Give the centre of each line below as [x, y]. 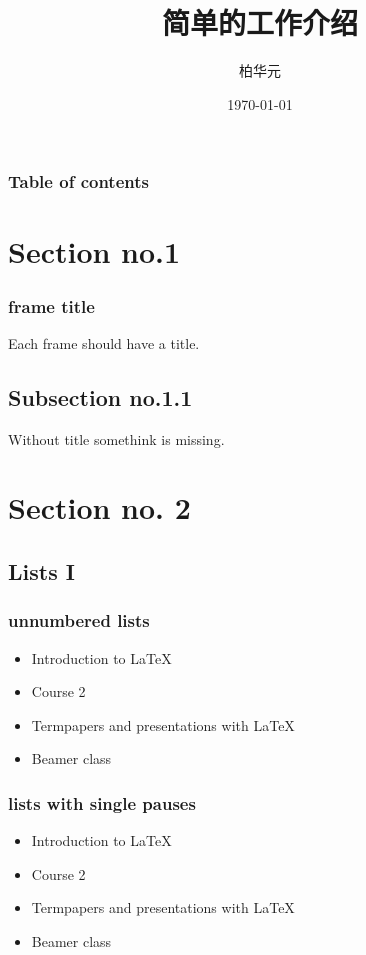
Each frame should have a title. [104, 342]
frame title [51, 305]
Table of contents [78, 181]
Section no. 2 [99, 507]
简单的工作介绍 [259, 22]
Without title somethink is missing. [116, 438]
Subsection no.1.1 [100, 396]
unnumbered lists [79, 620]
